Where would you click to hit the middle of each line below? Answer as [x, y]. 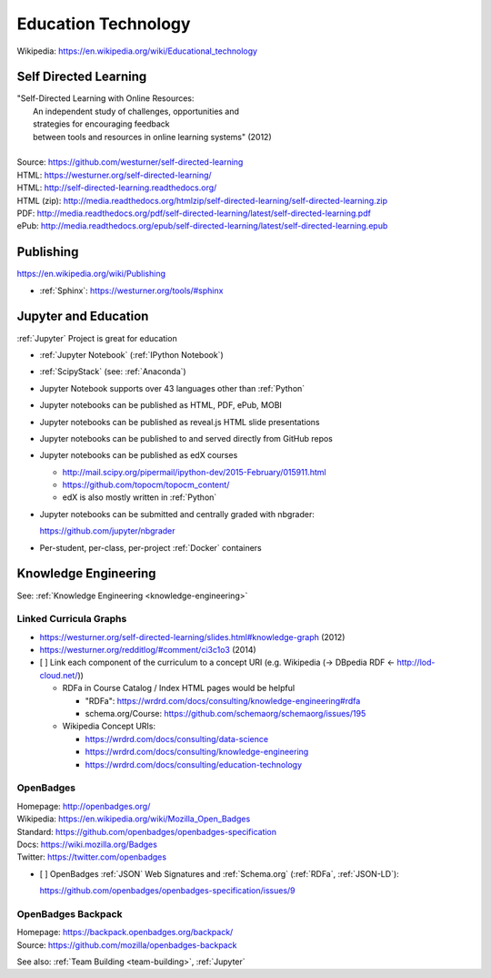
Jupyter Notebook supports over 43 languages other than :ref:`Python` [172, 388]
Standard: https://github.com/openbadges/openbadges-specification [147, 831]
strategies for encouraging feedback [101, 124]
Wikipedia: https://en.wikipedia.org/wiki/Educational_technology [137, 51]
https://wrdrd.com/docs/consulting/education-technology [194, 764]
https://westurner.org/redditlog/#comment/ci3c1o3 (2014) [148, 650]
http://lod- [416, 662]
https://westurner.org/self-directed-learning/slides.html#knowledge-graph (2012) [192, 637]
